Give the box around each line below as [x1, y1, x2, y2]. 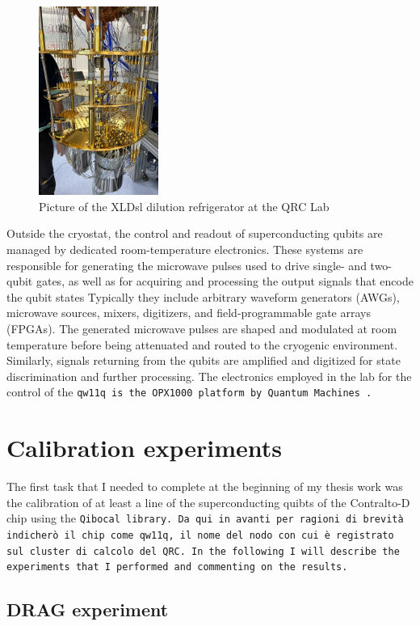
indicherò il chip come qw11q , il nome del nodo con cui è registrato [6, 529, 394, 541]
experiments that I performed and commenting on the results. [6, 561, 348, 573]
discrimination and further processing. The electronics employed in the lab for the [6, 367, 412, 384]
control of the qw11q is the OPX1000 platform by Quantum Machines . [6, 383, 372, 400]
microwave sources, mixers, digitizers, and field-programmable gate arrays [6, 304, 371, 321]
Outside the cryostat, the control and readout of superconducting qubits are [6, 225, 383, 242]
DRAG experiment [6, 597, 169, 622]
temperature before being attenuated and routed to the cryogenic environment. [6, 336, 398, 353]
